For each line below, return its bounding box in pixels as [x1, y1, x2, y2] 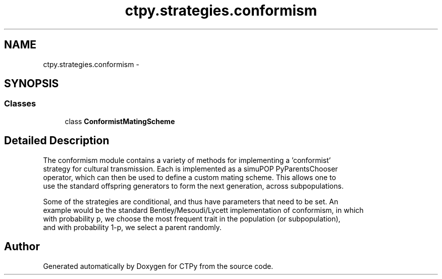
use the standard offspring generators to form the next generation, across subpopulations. [43, 181, 344, 190]
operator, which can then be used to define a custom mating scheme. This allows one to [43, 173, 336, 182]
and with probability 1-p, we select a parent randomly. [43, 222, 222, 232]
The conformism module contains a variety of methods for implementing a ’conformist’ [43, 155, 331, 164]
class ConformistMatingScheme [65, 117, 175, 126]
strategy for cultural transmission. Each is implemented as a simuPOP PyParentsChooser [43, 164, 338, 173]
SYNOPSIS [4, 77, 59, 90]
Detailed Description [4, 134, 109, 147]
